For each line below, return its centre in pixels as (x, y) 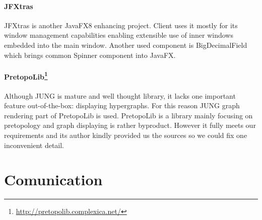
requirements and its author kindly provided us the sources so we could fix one (126, 135)
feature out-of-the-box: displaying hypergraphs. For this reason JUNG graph (122, 105)
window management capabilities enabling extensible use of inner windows (119, 35)
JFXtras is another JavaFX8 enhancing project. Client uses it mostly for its (121, 25)
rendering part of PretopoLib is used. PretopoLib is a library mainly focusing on (128, 115)
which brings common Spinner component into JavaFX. (90, 55)
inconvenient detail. (34, 145)
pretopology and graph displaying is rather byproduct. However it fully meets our (130, 125)
